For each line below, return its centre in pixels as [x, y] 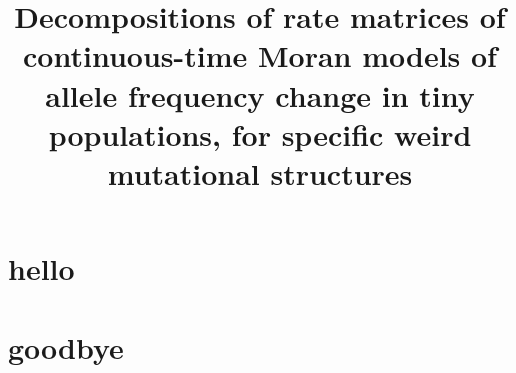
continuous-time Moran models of [260, 55]
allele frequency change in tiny [260, 94]
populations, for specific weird [260, 133]
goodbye [66, 346]
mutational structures [260, 172]
